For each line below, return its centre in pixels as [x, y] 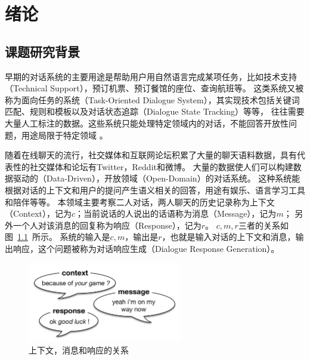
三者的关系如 [263, 225]
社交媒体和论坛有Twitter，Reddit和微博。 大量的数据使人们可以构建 [161, 166]
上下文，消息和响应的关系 [79, 350]
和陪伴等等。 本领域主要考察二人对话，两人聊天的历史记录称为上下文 [140, 201]
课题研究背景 [42, 51]
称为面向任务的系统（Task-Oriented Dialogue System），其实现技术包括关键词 [152, 99]
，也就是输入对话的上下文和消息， [229, 237]
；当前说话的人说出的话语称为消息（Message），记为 [176, 213]
